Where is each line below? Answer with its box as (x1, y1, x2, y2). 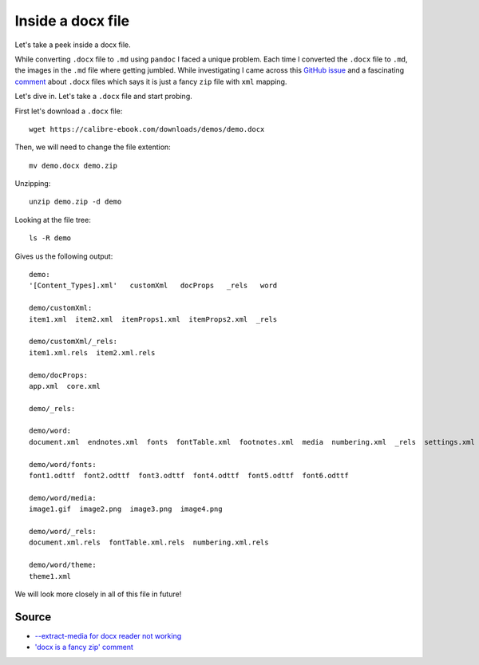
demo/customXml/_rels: (29, 337, 118, 346)
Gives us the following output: (14, 251, 113, 261)
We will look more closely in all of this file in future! (14, 589, 182, 599)
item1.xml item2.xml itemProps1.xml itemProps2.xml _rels (29, 315, 278, 323)
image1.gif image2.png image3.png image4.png (29, 505, 223, 514)
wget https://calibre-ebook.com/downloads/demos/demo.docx (29, 125, 265, 133)
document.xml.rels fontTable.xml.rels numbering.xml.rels (29, 538, 269, 547)
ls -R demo (29, 234, 72, 243)
